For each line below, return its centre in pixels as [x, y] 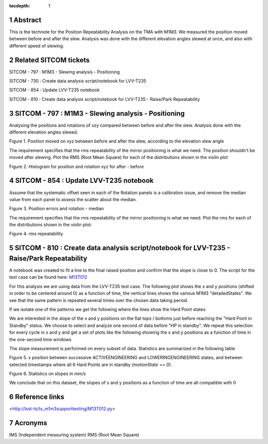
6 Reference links [37, 397]
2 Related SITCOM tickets [49, 60]
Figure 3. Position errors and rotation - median [57, 209]
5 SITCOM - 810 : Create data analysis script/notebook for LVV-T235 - [120, 248]
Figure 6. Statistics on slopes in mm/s [48, 374]
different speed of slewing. [37, 46]
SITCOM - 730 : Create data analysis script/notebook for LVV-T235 [78, 81]
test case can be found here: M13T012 [48, 277]
